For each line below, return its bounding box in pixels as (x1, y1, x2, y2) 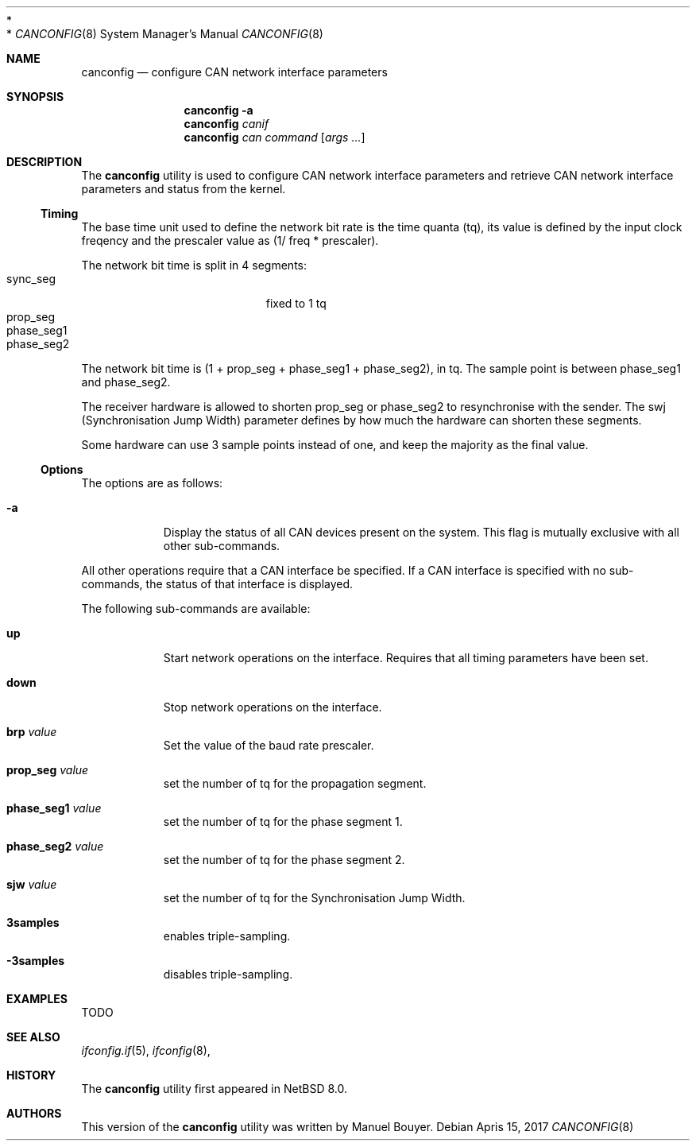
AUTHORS (6, 1106, 62, 1120)
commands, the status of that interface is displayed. (81, 577, 354, 591)
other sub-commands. (163, 539, 280, 552)
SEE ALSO (6, 1030, 60, 1044)
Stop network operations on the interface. (163, 700, 382, 714)
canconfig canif (184, 117, 269, 130)
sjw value (6, 878, 57, 891)
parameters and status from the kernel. (81, 182, 286, 196)
